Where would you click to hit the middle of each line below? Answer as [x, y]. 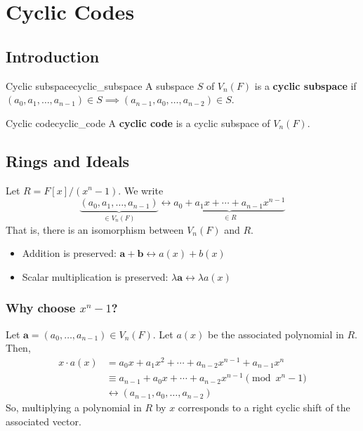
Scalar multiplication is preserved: [95, 276]
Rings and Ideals [68, 160]
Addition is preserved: [69, 253]
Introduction [53, 56]
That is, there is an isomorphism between [95, 229]
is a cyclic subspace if [305, 85]
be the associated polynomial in [276, 334]
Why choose [41, 308]
